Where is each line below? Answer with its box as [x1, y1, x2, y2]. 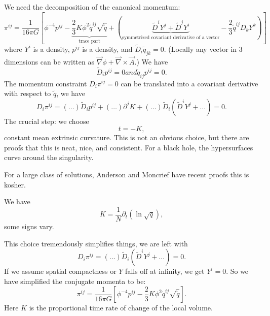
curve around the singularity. [4, 152, 94, 163]
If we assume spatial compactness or [4, 266, 117, 276]
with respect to [4, 88, 51, 99]
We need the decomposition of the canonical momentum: [4, 2, 180, 12]
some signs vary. [4, 220, 54, 231]
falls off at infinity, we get [125, 266, 205, 276]
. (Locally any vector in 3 [164, 43, 243, 54]
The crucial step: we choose [4, 115, 89, 126]
